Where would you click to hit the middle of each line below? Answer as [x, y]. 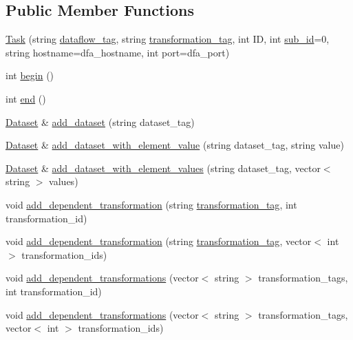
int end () [26, 98]
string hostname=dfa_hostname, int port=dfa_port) [118, 52]
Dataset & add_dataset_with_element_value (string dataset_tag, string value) [175, 145]
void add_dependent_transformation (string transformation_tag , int [151, 204]
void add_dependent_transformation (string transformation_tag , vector [159, 241]
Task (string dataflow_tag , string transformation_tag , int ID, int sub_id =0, [168, 39]
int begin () [30, 75]
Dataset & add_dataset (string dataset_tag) [100, 121]
